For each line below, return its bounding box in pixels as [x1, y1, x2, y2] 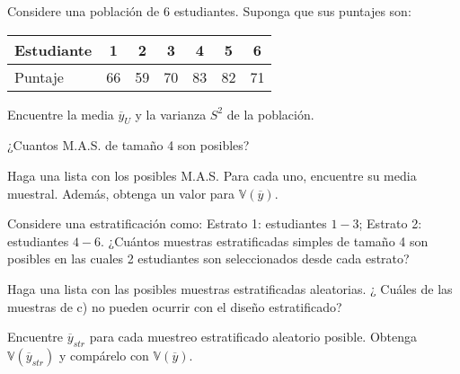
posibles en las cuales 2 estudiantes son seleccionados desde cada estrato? [7, 249, 410, 268]
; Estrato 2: [358, 214, 422, 233]
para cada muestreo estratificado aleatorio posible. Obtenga [89, 327, 418, 346]
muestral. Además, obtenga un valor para [7, 183, 235, 202]
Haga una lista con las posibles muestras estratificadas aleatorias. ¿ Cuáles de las [7, 279, 453, 298]
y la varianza [135, 104, 207, 123]
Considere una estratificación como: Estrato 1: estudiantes [7, 214, 327, 233]
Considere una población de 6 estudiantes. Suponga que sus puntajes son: [7, 2, 411, 20]
